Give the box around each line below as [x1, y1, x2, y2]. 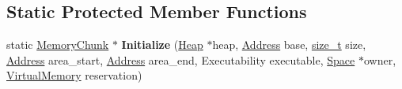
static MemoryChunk [6, 36, 109, 53]
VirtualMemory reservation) [6, 67, 142, 83]
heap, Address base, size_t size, [212, 36, 366, 53]
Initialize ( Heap [121, 36, 203, 53]
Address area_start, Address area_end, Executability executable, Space [6, 51, 355, 68]
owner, [363, 51, 396, 68]
